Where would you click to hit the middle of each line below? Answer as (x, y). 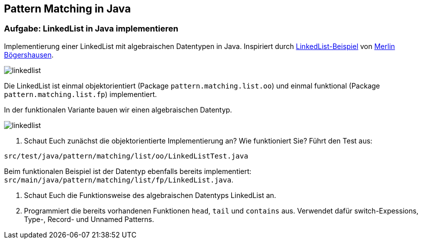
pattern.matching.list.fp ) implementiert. (81, 94)
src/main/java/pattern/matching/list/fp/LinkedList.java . (119, 179)
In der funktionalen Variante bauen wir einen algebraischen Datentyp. (118, 109)
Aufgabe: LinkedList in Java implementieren (91, 29)
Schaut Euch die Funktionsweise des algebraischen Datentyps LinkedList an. (150, 195)
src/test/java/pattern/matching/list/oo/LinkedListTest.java (126, 156)
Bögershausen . (29, 54)
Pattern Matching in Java (67, 9)
